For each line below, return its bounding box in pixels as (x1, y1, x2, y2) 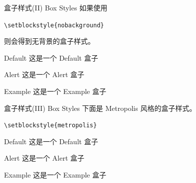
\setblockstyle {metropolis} (4, 122, 97, 129)
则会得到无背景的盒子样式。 (4, 36, 95, 46)
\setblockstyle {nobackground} (4, 21, 104, 29)
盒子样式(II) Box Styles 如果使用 (4, 2, 108, 12)
